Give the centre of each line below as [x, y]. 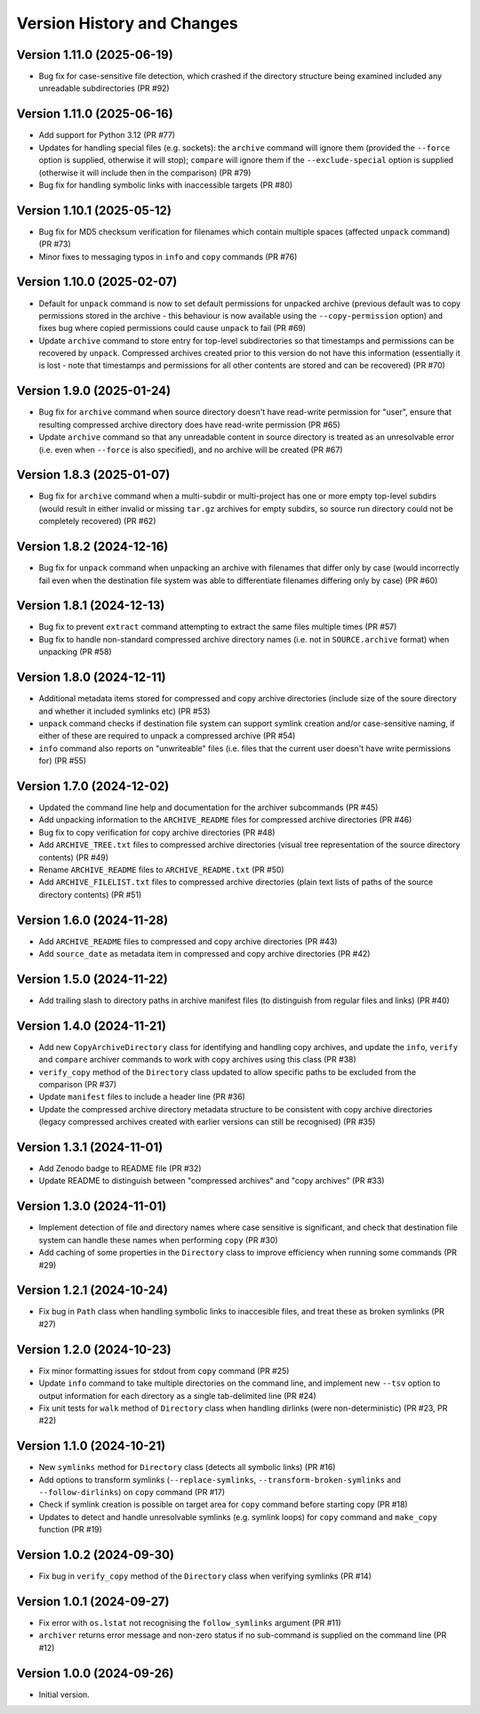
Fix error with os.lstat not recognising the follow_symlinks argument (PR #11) [190, 1622]
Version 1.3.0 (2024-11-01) [92, 1206]
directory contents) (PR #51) [90, 894]
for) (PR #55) [63, 761]
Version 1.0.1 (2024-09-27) [93, 1601]
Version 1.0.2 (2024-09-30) [96, 1554]
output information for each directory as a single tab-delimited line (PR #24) [178, 1395]
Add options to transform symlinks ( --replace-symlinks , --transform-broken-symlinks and [220, 1480]
